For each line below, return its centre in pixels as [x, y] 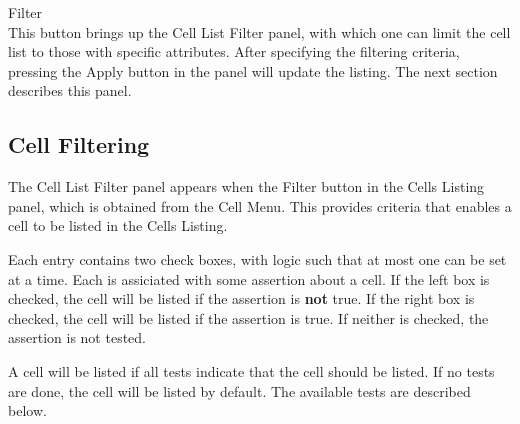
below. [27, 410]
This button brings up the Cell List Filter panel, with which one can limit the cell [259, 31]
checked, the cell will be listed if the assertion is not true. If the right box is [241, 298]
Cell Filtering [79, 144]
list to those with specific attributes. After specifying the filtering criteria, [234, 51]
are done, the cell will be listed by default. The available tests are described [239, 390]
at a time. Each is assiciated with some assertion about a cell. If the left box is [249, 278]
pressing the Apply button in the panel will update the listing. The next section [253, 70]
